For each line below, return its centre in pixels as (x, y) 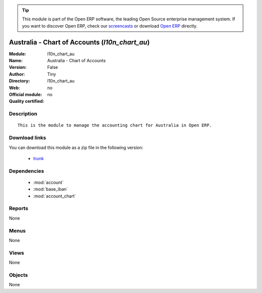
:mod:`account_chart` (55, 196)
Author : (17, 74)
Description (23, 114)
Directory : (19, 81)
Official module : (25, 95)
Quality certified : (27, 101)
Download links (27, 138)
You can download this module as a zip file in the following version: (76, 147)
